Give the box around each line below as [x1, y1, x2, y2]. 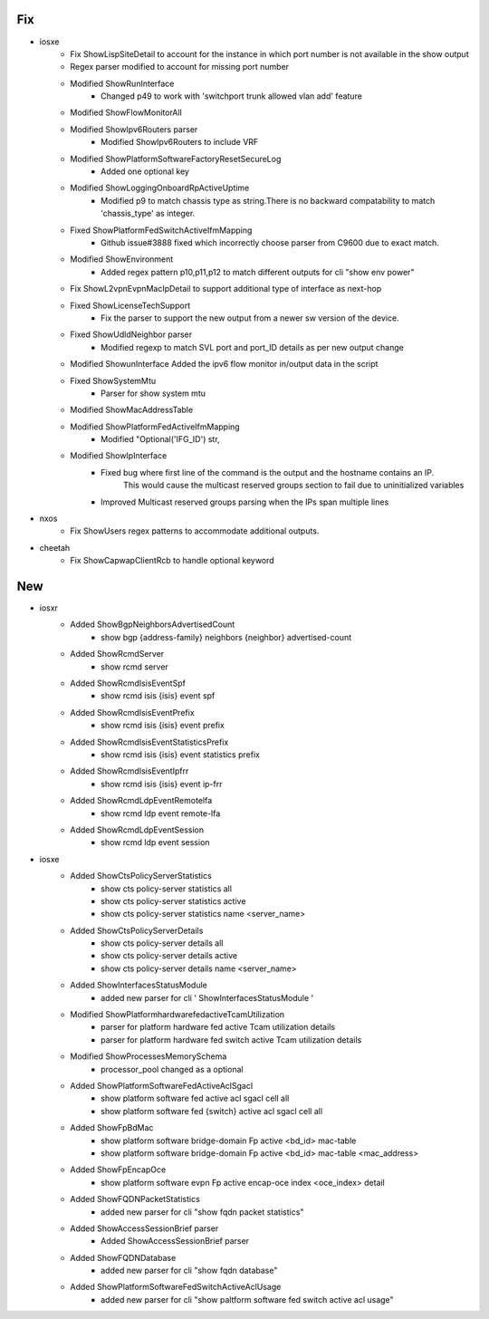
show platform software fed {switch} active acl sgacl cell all [101, 1105, 323, 1116]
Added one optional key [101, 166, 190, 177]
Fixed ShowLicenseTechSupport [70, 300, 190, 311]
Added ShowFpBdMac [70, 1122, 154, 1133]
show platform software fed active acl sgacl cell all [101, 1093, 290, 1104]
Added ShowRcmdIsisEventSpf [70, 678, 186, 688]
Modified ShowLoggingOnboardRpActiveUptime [70, 182, 250, 194]
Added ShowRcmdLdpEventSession [70, 824, 205, 835]
